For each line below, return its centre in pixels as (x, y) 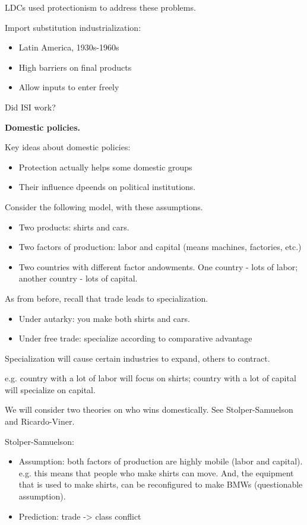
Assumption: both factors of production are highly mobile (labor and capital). (161, 461)
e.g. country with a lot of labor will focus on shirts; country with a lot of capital (151, 378)
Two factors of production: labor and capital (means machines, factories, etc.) (160, 247)
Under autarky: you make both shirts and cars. (104, 318)
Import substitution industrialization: (73, 27)
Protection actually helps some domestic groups (105, 167)
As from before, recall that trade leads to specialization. (107, 298)
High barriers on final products (75, 67)
